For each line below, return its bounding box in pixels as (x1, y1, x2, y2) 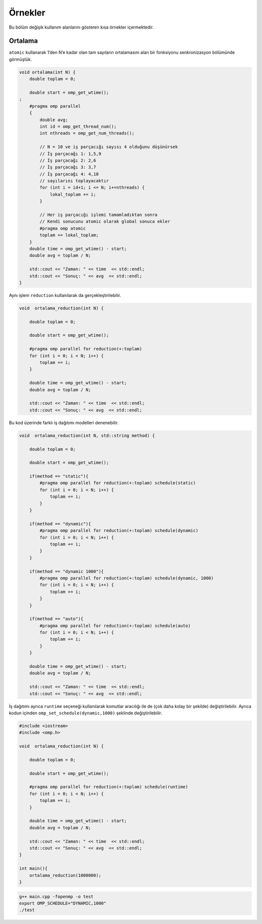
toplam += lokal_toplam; (39, 232, 99, 238)
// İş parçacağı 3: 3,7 (39, 165, 97, 170)
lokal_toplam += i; (49, 192, 97, 197)
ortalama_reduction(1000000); (29, 873, 101, 878)
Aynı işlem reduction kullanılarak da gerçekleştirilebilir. (9, 292, 121, 298)
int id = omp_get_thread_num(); (39, 124, 116, 129)
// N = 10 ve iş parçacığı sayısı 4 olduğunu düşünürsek (39, 144, 178, 150)
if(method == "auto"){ (29, 616, 83, 622)
